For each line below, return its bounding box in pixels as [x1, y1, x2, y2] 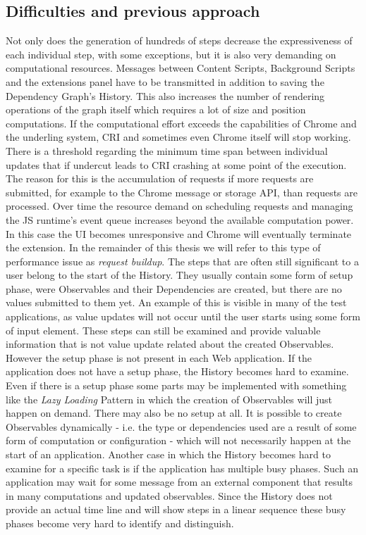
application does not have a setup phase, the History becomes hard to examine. [6, 364, 349, 379]
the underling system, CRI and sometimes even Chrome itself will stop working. [6, 130, 351, 144]
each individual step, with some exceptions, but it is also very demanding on [6, 46, 336, 61]
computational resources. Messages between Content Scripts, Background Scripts [6, 61, 355, 75]
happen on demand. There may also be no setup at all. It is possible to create [6, 405, 342, 420]
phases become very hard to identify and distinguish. [6, 515, 234, 530]
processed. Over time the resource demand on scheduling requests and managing [6, 199, 353, 213]
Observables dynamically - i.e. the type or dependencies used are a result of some [6, 419, 357, 434]
